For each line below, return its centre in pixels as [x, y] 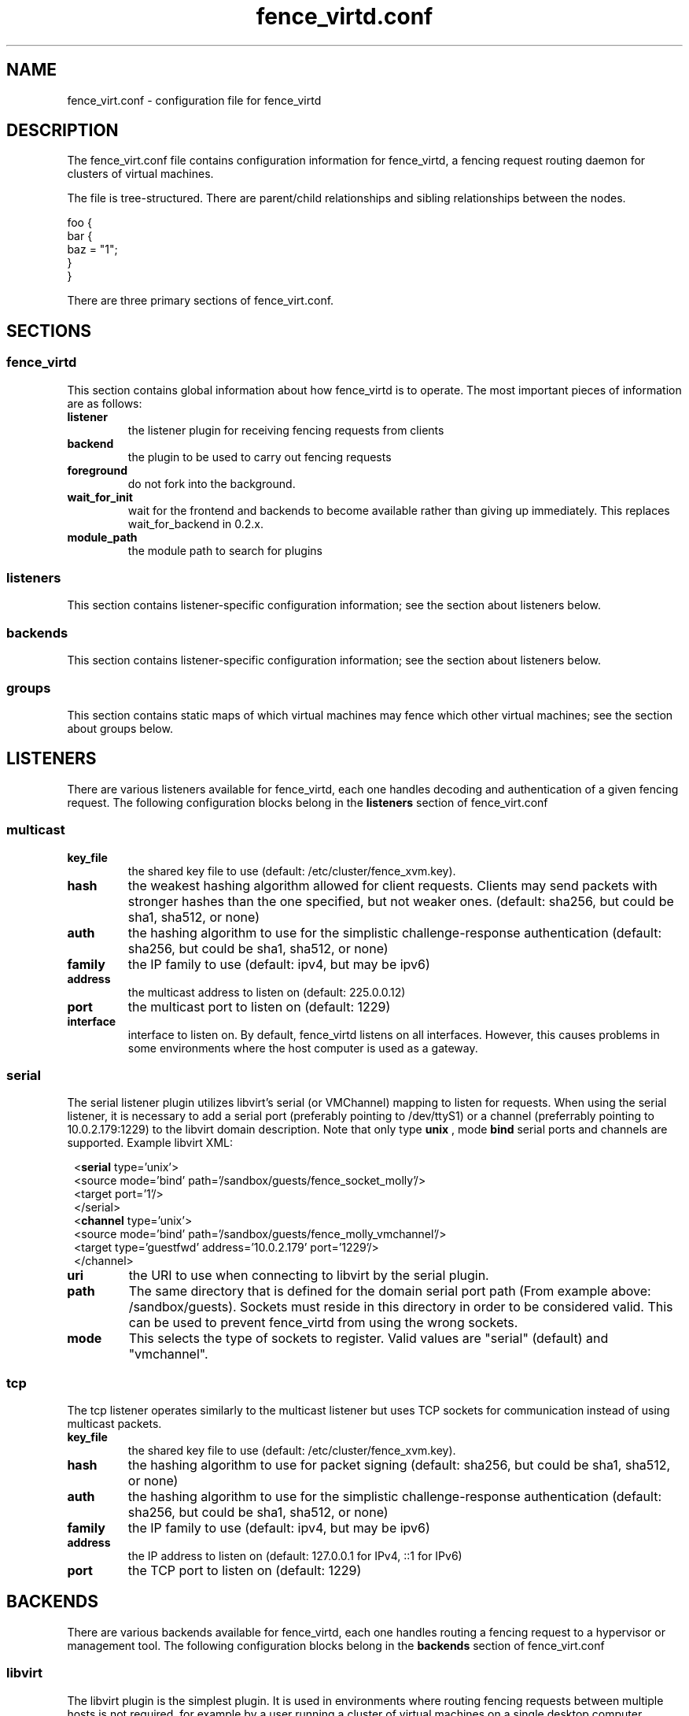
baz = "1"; [92, 250]
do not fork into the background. [212, 483]
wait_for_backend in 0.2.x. [196, 523]
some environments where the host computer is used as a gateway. [303, 1048]
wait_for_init [100, 497]
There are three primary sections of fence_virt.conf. [201, 301]
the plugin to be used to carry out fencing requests [260, 457]
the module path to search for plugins [225, 550]
